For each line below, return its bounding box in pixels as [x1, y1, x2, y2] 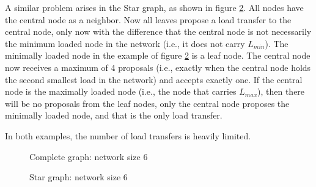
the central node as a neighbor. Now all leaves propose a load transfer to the [5, 13, 292, 26]
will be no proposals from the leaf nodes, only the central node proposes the [5, 97, 290, 109]
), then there [257, 85, 305, 98]
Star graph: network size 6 [29, 170, 128, 183]
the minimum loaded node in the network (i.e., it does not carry [5, 37, 245, 50]
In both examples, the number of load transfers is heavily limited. [5, 129, 251, 142]
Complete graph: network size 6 [29, 150, 148, 163]
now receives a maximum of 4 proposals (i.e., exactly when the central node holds [5, 61, 311, 73]
